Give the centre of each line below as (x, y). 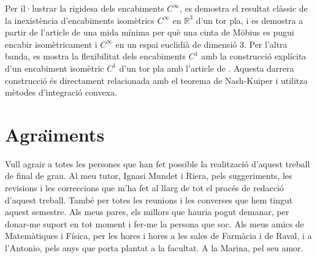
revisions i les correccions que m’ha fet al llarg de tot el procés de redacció (144, 188)
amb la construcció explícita (254, 56)
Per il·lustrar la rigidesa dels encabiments (85, 8)
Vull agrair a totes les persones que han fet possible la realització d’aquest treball (158, 163)
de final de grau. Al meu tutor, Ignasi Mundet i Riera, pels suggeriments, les (149, 176)
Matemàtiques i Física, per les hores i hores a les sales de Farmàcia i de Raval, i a (158, 236)
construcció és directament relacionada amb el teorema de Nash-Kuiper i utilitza (156, 80)
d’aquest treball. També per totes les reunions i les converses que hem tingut (149, 199)
